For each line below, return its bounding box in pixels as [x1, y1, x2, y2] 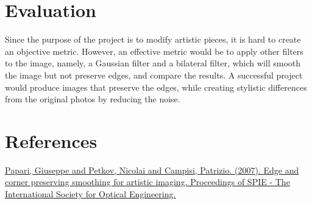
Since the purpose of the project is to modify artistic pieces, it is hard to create [5, 33, 301, 46]
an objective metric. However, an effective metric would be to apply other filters [5, 44, 303, 57]
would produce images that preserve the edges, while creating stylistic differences [5, 80, 307, 93]
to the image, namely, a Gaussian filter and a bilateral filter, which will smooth [5, 57, 301, 69]
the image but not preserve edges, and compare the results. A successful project [5, 68, 303, 81]
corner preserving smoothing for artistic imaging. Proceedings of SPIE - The [5, 175, 290, 188]
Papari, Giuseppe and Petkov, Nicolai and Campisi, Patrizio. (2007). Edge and [5, 163, 299, 176]
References [5, 128, 97, 153]
